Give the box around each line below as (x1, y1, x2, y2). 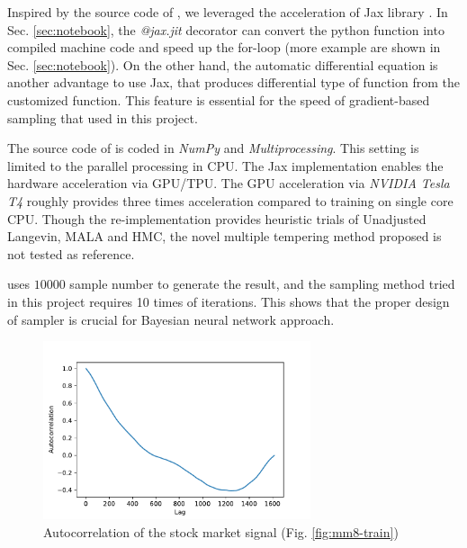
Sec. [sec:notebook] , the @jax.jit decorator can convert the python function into (7, 20, 445, 39)
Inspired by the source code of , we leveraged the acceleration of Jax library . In (7, 3, 448, 21)
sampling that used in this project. (7, 108, 198, 127)
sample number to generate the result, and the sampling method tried (69, 274, 455, 293)
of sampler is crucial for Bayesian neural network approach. (7, 310, 335, 328)
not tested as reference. (7, 244, 135, 263)
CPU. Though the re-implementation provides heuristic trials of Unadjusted (7, 209, 427, 228)
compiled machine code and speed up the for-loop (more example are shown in (7, 38, 441, 57)
